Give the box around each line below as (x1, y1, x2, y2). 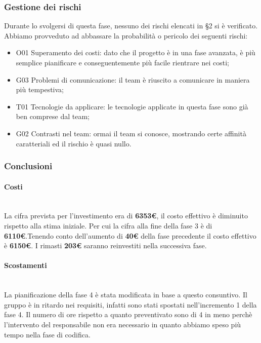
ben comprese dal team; (16, 111, 90, 122)
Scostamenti (4, 260, 47, 271)
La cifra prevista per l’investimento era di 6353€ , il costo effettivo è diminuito (4, 210, 248, 221)
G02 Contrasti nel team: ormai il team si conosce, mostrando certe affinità (16, 128, 246, 138)
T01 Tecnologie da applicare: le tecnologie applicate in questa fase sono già (16, 101, 248, 111)
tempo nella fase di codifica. (4, 329, 91, 339)
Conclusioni (4, 160, 53, 172)
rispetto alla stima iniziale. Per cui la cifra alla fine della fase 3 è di (4, 220, 212, 231)
